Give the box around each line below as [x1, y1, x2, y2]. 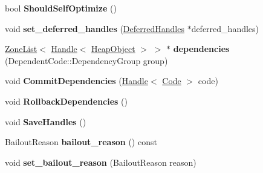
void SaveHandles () [5, 115, 86, 128]
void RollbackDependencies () [5, 94, 128, 107]
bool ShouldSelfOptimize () [5, 2, 117, 14]
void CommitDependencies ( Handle [5, 74, 148, 87]
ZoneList [5, 42, 37, 55]
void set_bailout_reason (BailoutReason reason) [5, 155, 196, 168]
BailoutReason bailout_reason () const [5, 135, 157, 148]
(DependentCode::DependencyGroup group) [5, 54, 168, 67]
